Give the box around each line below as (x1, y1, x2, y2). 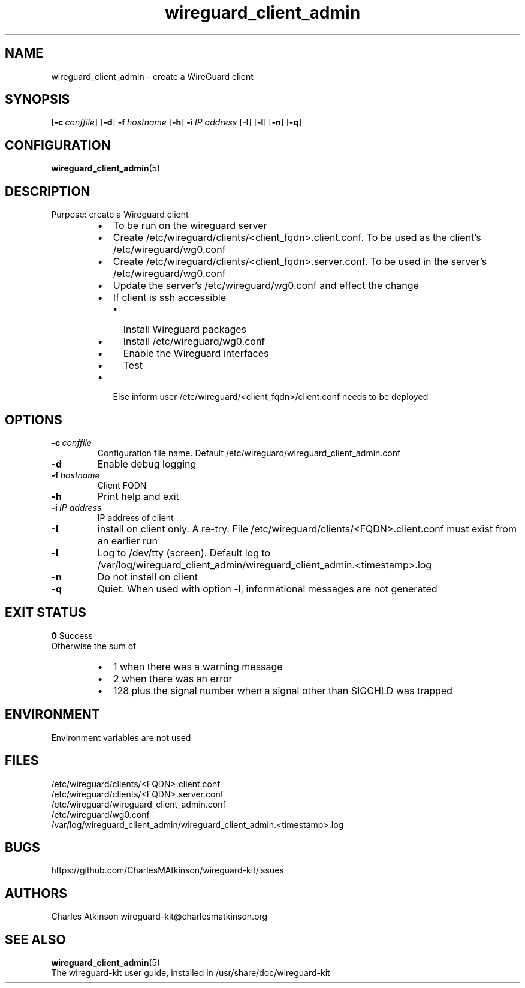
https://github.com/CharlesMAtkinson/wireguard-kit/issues (51, 865, 284, 876)
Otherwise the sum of (51, 640, 137, 651)
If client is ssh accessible (113, 291, 226, 304)
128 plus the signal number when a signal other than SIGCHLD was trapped (113, 684, 452, 697)
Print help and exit (97, 490, 179, 502)
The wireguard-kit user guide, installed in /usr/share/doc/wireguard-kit (51, 968, 330, 978)
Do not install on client (97, 570, 198, 583)
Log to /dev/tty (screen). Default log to (97, 546, 271, 559)
